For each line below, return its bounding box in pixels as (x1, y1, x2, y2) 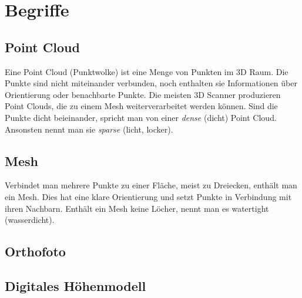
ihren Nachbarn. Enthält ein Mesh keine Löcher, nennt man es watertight (5, 202, 269, 214)
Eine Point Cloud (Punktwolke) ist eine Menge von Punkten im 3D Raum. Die (5, 65, 288, 77)
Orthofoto (5, 242, 66, 260)
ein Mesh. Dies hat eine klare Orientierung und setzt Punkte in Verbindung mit (5, 190, 292, 202)
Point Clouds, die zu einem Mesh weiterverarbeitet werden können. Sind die (5, 100, 278, 112)
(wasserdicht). (5, 214, 55, 226)
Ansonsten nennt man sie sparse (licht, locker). (5, 123, 173, 135)
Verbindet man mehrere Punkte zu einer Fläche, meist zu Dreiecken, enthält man (5, 179, 297, 191)
